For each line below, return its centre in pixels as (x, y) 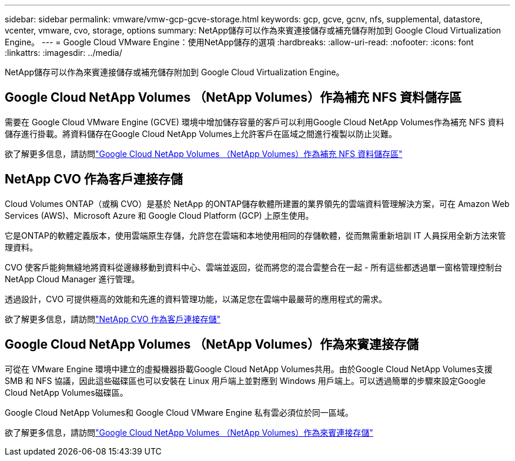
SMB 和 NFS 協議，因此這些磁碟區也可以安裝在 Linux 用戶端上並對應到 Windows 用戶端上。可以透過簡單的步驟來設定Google (245, 380)
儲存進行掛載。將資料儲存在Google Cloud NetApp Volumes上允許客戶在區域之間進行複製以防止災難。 (201, 133)
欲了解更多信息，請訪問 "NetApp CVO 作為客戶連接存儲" (113, 319)
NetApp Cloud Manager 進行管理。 (72, 279)
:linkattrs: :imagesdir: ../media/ (63, 53)
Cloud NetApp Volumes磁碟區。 (66, 392)
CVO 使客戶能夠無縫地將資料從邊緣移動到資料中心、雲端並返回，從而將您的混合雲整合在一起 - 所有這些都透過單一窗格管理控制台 (254, 267)
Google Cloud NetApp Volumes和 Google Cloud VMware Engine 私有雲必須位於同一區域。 (179, 412)
